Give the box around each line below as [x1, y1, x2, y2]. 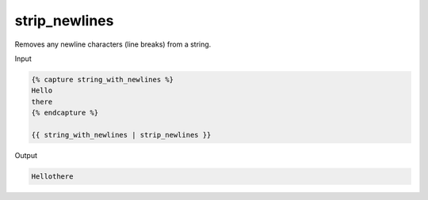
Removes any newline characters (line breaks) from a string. [14, 40, 212, 49]
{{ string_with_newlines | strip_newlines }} [31, 130, 212, 139]
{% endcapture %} [31, 108, 99, 118]
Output [14, 150, 37, 160]
